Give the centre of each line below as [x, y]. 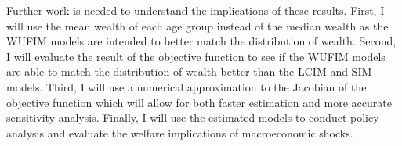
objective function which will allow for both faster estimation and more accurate [199, 102]
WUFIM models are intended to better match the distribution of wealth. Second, [201, 41]
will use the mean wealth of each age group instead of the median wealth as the [197, 25]
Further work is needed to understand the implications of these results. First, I [196, 10]
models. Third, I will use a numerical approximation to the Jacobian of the [187, 86]
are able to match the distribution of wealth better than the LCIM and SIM [189, 71]
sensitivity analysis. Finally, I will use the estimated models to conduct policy [193, 118]
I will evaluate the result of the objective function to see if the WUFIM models [196, 56]
